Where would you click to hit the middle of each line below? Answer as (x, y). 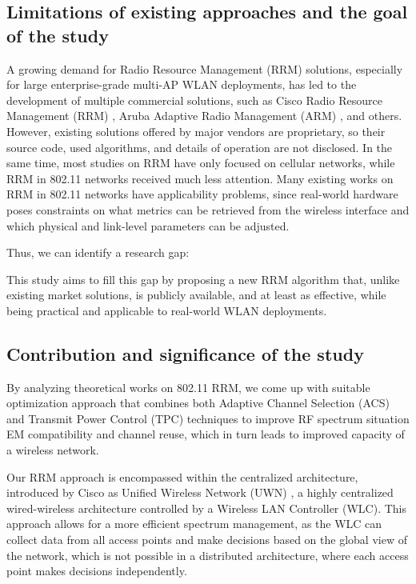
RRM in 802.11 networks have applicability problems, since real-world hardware (202, 194)
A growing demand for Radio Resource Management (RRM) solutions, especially (205, 68)
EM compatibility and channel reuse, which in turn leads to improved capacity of (206, 434)
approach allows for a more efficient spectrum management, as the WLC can (194, 524)
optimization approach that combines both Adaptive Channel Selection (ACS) (198, 403)
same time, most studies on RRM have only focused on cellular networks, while (201, 163)
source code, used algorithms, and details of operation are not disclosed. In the (200, 147)
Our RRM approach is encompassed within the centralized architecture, (182, 476)
